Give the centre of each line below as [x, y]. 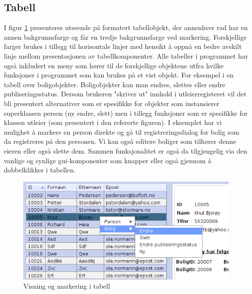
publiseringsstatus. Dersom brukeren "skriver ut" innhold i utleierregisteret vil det [125, 94]
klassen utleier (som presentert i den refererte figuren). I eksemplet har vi [113, 122]
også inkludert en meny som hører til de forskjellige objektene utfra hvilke [114, 65]
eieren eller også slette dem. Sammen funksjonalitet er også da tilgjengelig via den [126, 150]
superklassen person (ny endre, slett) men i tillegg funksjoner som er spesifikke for [126, 113]
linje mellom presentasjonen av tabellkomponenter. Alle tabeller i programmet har [126, 55]
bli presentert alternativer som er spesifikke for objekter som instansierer [112, 103]
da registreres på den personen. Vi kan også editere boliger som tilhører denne [120, 141]
